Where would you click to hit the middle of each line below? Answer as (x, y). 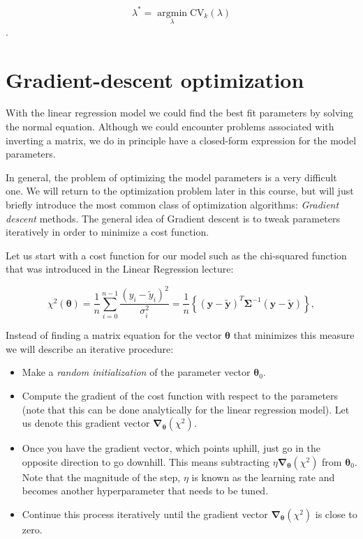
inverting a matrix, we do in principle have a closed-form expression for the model (181, 140)
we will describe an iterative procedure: (90, 348)
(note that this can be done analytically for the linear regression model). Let (186, 409)
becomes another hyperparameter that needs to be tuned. (145, 491)
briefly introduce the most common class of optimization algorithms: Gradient (172, 204)
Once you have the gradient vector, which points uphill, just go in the (171, 448)
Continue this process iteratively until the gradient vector (145, 514)
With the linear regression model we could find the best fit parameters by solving (179, 113)
